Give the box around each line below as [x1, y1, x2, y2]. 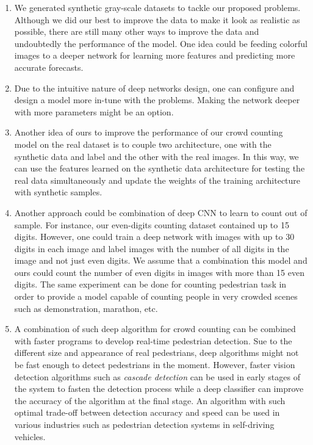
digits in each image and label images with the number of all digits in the [14, 242, 289, 255]
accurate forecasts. [14, 60, 84, 73]
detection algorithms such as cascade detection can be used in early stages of [14, 370, 300, 383]
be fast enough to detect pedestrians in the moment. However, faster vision [14, 358, 295, 371]
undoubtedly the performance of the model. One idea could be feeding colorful [14, 37, 308, 49]
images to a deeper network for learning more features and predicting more [14, 49, 295, 62]
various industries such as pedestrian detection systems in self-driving [14, 418, 275, 430]
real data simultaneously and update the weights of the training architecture [14, 173, 301, 186]
